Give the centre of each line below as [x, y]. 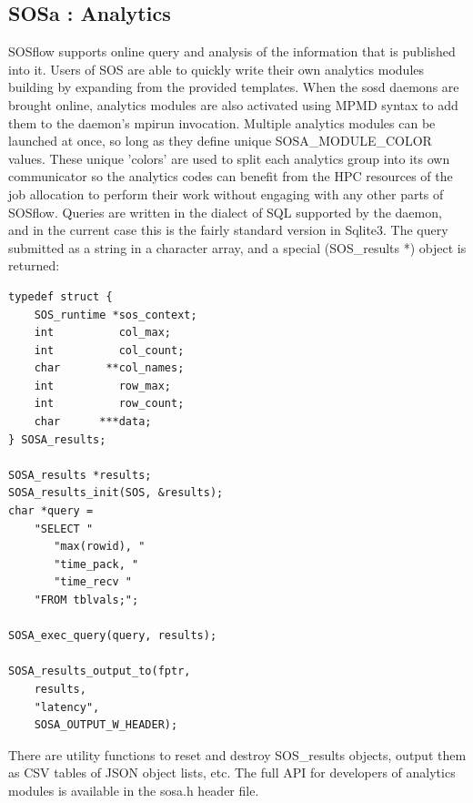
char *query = [51, 511]
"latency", [67, 707]
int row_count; [109, 404]
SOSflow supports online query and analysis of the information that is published [232, 51]
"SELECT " [64, 529]
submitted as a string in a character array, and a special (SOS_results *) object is [237, 247]
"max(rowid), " [100, 547]
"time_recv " [93, 582]
